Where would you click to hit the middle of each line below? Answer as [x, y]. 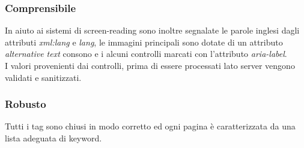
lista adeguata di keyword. [53, 138]
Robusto [26, 104]
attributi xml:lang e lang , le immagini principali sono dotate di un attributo [144, 42]
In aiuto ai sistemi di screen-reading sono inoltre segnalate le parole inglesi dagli [152, 30]
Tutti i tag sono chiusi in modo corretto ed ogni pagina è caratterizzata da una [150, 126]
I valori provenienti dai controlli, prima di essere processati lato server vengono [150, 65]
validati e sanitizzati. [43, 77]
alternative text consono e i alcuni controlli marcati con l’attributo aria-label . [146, 54]
